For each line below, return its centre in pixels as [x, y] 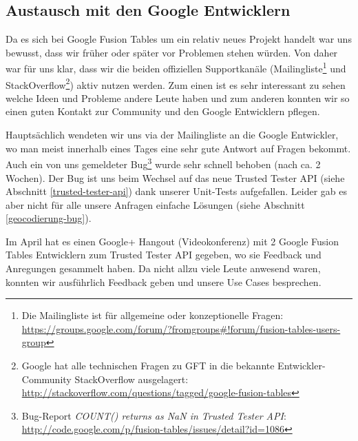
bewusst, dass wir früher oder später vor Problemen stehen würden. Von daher [172, 52]
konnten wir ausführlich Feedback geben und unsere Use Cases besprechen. [164, 281]
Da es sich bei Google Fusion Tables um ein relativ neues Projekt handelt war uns [179, 39]
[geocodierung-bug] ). [49, 218]
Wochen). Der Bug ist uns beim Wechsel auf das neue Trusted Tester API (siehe [175, 177]
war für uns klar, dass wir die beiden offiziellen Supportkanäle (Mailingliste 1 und [176, 68]
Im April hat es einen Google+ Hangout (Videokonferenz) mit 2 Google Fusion [172, 241]
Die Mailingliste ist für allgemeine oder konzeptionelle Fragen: [152, 315]
